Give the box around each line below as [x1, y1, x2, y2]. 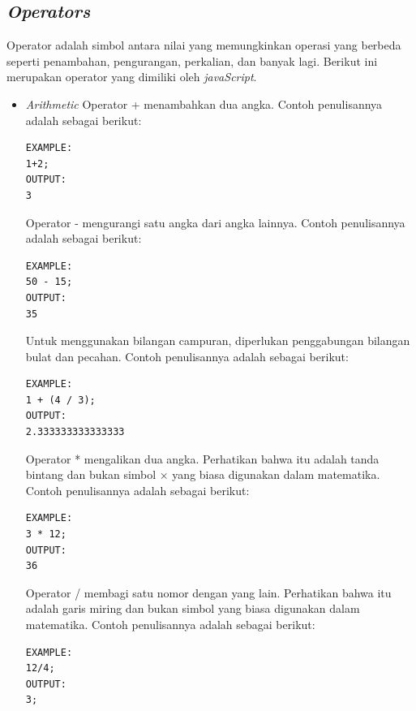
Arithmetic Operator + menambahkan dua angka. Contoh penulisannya [25, 95, 383, 112]
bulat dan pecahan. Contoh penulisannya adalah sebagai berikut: [25, 347, 349, 364]
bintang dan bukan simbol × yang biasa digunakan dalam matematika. [25, 466, 380, 483]
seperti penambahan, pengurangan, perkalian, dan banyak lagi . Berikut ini [6, 52, 378, 69]
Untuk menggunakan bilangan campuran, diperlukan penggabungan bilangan [25, 332, 410, 349]
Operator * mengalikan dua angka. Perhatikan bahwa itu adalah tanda [25, 450, 380, 467]
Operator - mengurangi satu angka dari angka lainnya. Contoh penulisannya [25, 213, 405, 231]
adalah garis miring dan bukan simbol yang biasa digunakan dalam [25, 600, 360, 617]
